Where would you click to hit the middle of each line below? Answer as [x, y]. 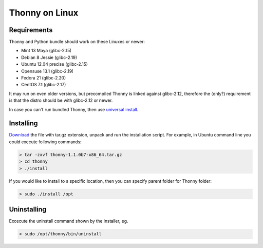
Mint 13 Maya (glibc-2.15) [46, 51]
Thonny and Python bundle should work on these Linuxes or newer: [77, 42]
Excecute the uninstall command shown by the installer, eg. [69, 221]
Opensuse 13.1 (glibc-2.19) [47, 71]
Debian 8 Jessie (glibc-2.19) [49, 57]
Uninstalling [28, 210]
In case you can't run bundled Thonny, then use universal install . [74, 109]
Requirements [31, 30]
